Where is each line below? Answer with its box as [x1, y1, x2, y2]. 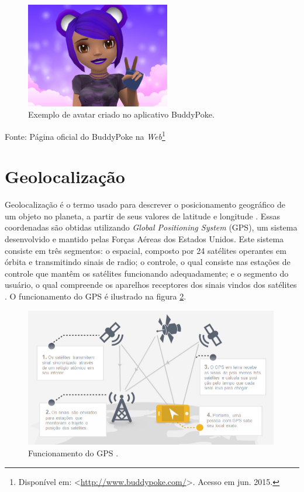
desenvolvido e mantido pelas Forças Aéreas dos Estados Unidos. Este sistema [5, 233, 284, 245]
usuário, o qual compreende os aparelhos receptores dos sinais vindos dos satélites [5, 278, 297, 291]
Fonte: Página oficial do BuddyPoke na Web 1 [5, 128, 165, 142]
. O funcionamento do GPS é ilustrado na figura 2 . [5, 290, 186, 302]
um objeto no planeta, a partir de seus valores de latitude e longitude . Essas [5, 209, 280, 222]
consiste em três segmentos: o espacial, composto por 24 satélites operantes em [5, 244, 286, 256]
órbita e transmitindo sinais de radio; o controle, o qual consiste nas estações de [5, 256, 291, 268]
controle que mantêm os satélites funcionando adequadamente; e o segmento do [5, 267, 289, 279]
